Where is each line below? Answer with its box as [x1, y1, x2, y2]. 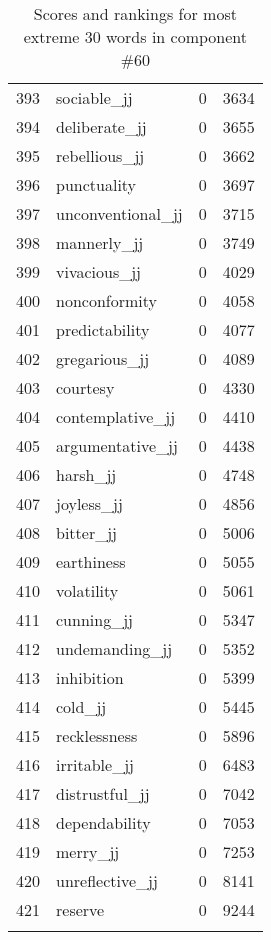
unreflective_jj [56, 869, 158, 892]
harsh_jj [56, 463, 117, 486]
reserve [56, 898, 105, 921]
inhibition [56, 666, 124, 689]
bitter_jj [56, 521, 117, 544]
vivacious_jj [56, 260, 142, 283]
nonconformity [56, 289, 157, 312]
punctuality [56, 173, 137, 196]
